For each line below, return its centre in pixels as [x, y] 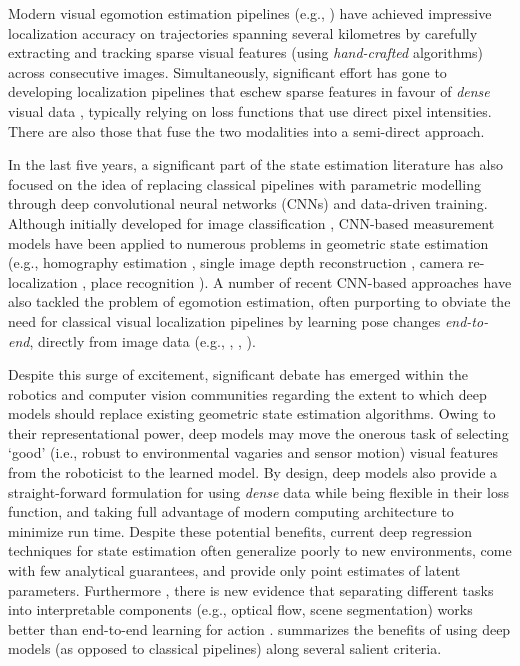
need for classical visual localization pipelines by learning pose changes [224, 320]
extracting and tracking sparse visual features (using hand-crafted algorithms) [246, 52]
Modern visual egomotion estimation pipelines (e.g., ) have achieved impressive [250, 13]
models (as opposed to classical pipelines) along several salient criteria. [225, 648]
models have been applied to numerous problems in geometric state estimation [248, 242]
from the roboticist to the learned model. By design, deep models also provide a [253, 472]
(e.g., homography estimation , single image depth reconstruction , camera [236, 262]
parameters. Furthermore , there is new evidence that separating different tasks [251, 589]
